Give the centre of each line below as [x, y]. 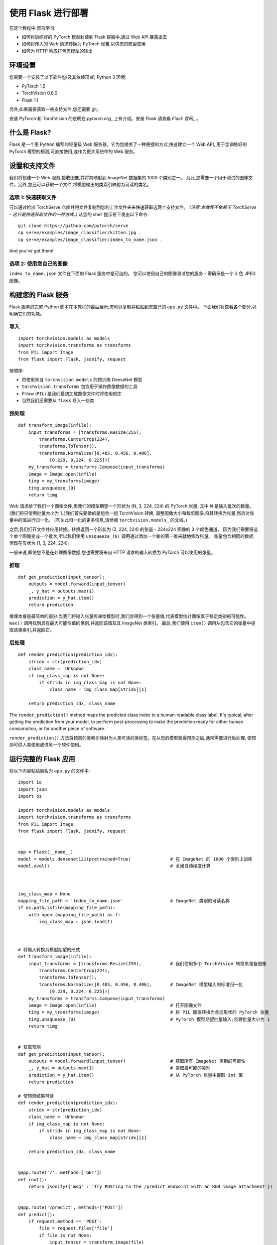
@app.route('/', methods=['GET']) [60, 1173]
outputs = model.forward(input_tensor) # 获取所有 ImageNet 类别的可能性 [137, 1061]
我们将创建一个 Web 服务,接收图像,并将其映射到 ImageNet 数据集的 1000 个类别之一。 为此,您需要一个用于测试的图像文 [131, 177]
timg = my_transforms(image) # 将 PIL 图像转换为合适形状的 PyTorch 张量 [148, 1012]
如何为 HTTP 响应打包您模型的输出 [57, 51]
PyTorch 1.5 [34, 86]
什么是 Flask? [30, 133]
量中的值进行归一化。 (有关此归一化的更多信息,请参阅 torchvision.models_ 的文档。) [98, 520]
